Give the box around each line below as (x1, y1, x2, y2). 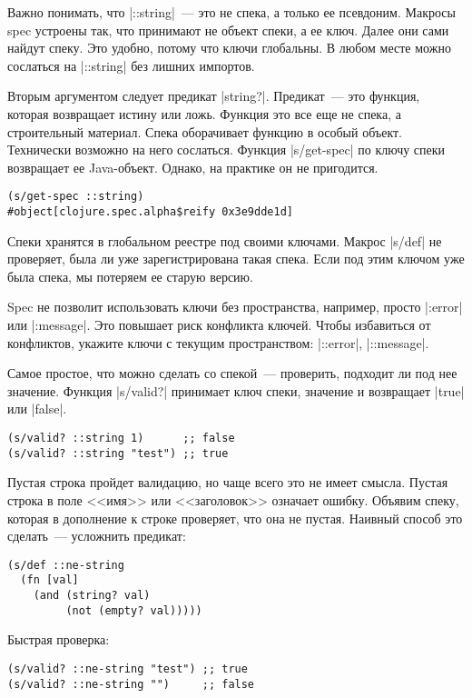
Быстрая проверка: (7, 630, 110, 649)
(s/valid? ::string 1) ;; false (7, 432, 235, 444)
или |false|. (7, 399, 67, 418)
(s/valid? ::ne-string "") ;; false (7, 677, 255, 691)
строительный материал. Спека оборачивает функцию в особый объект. (7, 122, 403, 141)
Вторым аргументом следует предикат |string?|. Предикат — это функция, (7, 86, 420, 105)
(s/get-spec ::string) (7, 190, 144, 204)
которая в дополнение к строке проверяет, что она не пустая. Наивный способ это (7, 508, 463, 527)
